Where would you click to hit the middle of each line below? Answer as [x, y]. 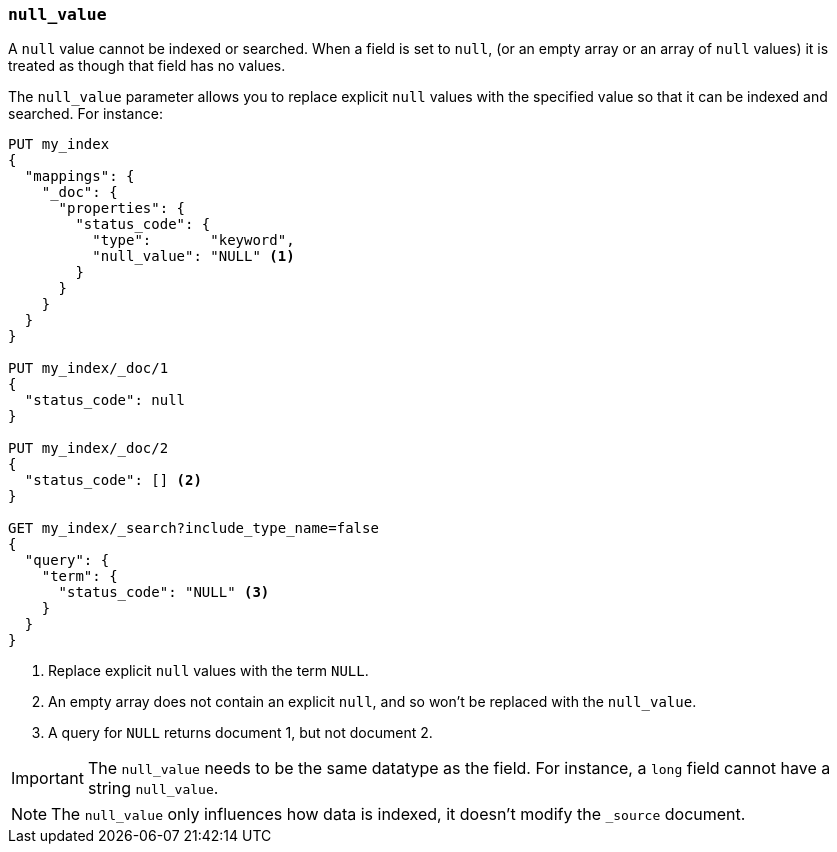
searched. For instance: [85, 114]
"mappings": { [79, 176]
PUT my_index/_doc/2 [88, 448]
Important [47, 778]
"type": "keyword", [193, 240]
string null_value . [153, 788]
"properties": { [122, 208]
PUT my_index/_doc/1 [88, 368]
